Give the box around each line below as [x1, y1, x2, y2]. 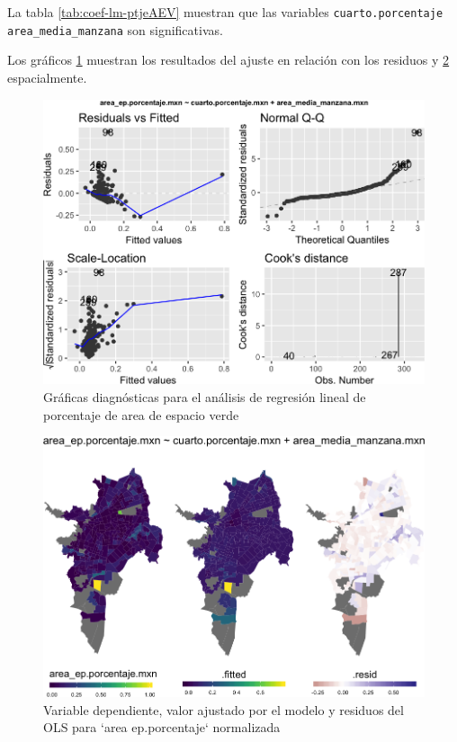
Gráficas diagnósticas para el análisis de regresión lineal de [43, 388, 366, 406]
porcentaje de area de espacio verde [43, 405, 239, 424]
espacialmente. [7, 67, 87, 86]
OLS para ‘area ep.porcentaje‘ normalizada [43, 718, 281, 737]
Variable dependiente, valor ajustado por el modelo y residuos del [43, 700, 404, 719]
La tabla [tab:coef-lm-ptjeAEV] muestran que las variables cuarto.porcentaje [7, 3, 444, 21]
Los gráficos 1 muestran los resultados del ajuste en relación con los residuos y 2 [7, 50, 450, 69]
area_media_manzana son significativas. [7, 20, 223, 39]
